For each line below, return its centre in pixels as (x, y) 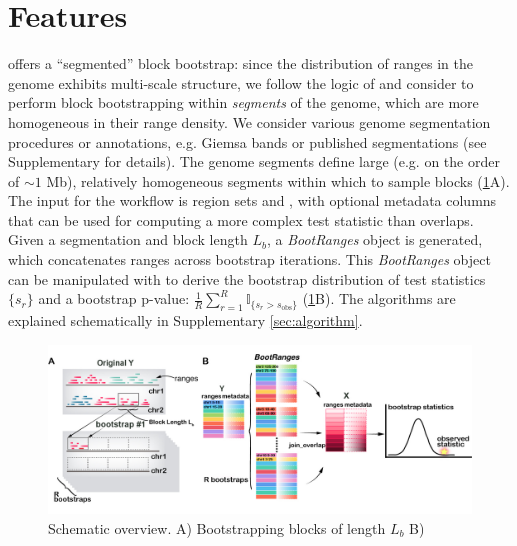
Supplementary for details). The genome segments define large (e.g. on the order (254, 161)
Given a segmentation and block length (128, 239)
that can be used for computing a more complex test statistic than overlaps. (241, 219)
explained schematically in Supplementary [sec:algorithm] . (185, 320)
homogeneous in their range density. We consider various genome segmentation (249, 121)
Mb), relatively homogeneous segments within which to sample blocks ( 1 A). (278, 180)
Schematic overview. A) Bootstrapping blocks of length (217, 528)
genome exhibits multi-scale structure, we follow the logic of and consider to (241, 82)
